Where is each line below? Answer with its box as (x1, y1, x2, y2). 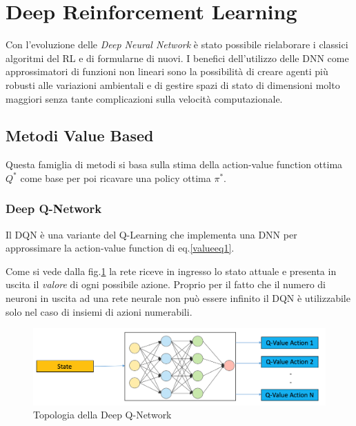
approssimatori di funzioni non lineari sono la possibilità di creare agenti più (6, 64, 328, 79)
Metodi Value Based (6, 125, 154, 146)
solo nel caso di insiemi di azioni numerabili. (6, 304, 192, 318)
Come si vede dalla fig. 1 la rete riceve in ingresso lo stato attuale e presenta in (6, 263, 337, 278)
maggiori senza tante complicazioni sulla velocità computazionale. (6, 91, 283, 105)
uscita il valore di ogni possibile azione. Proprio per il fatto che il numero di (6, 277, 326, 292)
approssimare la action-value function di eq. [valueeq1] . (6, 241, 235, 255)
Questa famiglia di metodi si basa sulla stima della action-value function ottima (6, 157, 343, 172)
